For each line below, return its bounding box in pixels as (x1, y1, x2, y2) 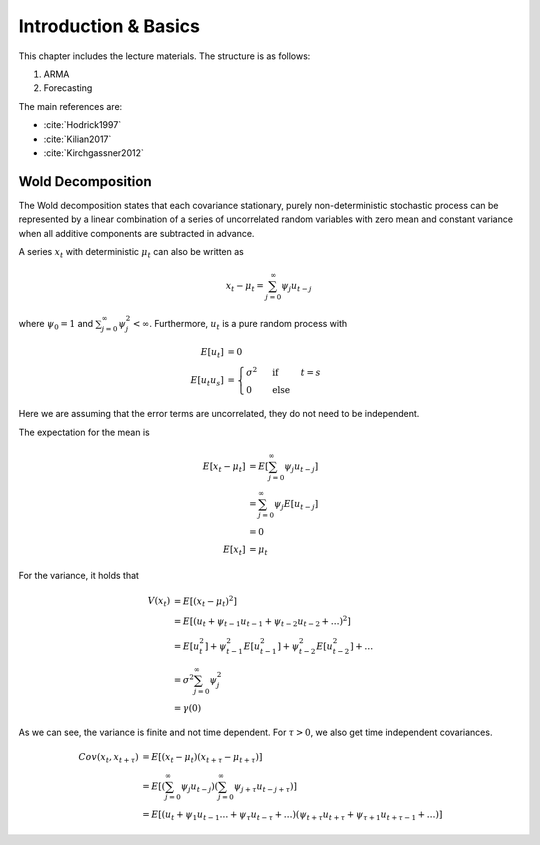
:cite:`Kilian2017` (43, 133, 112, 145)
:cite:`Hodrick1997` (43, 119, 122, 131)
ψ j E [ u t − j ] (273, 498, 319, 512)
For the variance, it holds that (18, 570, 140, 582)
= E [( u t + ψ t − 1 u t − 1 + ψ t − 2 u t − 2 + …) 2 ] (173, 614, 352, 629)
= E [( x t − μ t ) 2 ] (173, 593, 237, 609)
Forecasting (43, 82, 93, 94)
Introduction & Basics (18, 15, 200, 37)
